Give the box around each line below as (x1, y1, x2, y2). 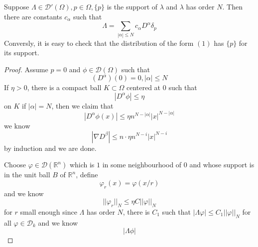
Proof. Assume (4, 64, 48, 74)
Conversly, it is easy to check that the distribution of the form (4, 37, 194, 48)
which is (69, 159, 95, 170)
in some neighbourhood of (102, 159, 182, 170)
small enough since (20, 206, 77, 217)
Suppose (4, 1, 29, 11)
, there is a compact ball (27, 82, 102, 93)
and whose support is (189, 159, 255, 170)
